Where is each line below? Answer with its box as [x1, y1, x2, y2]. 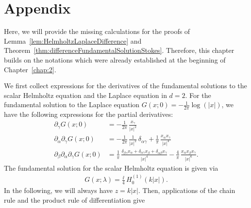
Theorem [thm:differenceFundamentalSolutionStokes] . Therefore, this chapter [4, 45, 234, 55]
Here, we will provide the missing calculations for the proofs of [4, 26, 190, 36]
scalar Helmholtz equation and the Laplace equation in [4, 90, 167, 100]
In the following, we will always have [4, 185, 113, 195]
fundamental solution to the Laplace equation [4, 99, 140, 110]
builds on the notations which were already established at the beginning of [4, 54, 226, 64]
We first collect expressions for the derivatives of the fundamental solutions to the [4, 80, 247, 91]
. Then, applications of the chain [138, 185, 235, 195]
